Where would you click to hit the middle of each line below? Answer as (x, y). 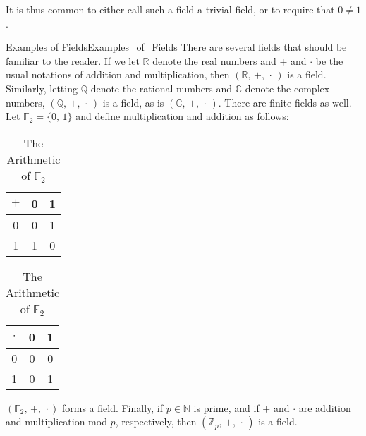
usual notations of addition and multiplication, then (118, 74)
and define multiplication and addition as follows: (182, 116)
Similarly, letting (42, 88)
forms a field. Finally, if (112, 407)
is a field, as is (133, 102)
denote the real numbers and (214, 60)
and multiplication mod (56, 422)
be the (329, 60)
